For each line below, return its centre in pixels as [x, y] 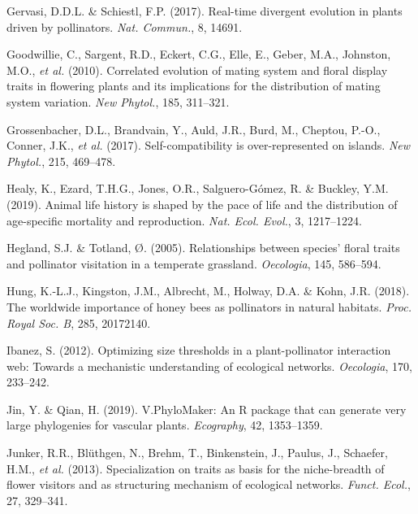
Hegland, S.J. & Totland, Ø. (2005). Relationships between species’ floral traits [203, 248]
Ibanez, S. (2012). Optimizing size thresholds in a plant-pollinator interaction [199, 350]
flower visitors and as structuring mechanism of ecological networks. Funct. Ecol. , [209, 484]
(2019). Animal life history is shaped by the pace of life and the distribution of [202, 204]
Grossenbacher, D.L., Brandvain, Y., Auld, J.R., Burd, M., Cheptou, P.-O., [194, 129]
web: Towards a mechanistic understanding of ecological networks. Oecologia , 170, [209, 366]
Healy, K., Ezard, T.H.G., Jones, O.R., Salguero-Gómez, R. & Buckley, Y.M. [198, 188]
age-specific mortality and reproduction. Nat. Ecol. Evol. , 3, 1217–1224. [184, 220]
